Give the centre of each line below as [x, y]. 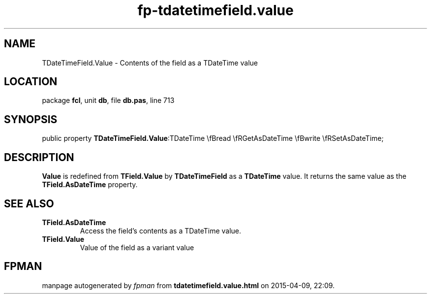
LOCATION [31, 82]
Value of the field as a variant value [137, 247]
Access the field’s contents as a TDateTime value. [161, 231]
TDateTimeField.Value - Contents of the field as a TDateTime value [150, 63]
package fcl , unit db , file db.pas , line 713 [108, 100]
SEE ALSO [29, 203]
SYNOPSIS [31, 119]
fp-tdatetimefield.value [215, 10]
